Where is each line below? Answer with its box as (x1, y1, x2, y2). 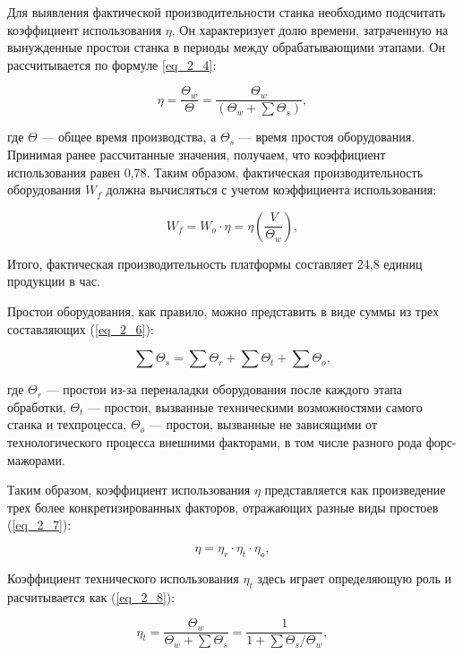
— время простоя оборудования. (238, 127, 416, 146)
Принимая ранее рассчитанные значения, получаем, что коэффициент (7, 145, 386, 164)
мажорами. (7, 450, 65, 469)
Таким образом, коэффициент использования (7, 480, 251, 499)
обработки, (7, 397, 66, 416)
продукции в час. (7, 271, 100, 290)
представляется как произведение (264, 480, 446, 499)
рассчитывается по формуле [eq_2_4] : (7, 55, 217, 73)
